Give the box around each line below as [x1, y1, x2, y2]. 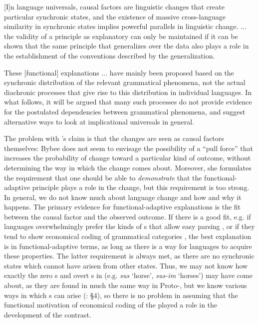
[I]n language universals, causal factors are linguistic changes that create [4, 1, 225, 11]
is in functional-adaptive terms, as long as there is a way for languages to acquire [4, 240, 252, 251]
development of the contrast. [4, 309, 91, 319]
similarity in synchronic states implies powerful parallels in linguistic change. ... [4, 21, 247, 31]
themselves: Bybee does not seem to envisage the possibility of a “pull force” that [4, 142, 253, 153]
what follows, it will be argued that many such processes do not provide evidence [4, 96, 252, 107]
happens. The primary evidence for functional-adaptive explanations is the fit [4, 201, 241, 212]
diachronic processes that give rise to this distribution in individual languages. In [4, 86, 252, 97]
